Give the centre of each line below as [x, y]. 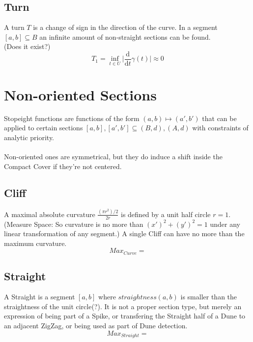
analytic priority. [29, 137]
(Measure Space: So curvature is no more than [74, 224]
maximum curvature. [35, 243]
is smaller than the [209, 297]
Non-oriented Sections [80, 94]
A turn [14, 27]
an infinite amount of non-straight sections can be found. [125, 37]
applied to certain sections [43, 128]
